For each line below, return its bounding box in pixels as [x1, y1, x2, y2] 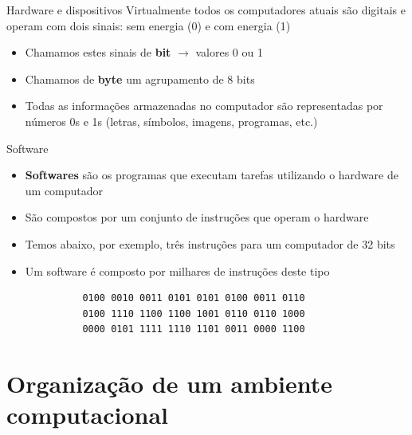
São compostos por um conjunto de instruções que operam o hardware [25, 209, 369, 225]
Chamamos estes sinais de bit [25, 44, 171, 61]
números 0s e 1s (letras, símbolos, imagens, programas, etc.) [25, 112, 318, 129]
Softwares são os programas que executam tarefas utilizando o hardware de [25, 167, 398, 183]
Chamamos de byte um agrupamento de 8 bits [25, 70, 255, 87]
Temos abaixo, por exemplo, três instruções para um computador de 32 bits [25, 235, 395, 252]
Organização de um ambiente [6, 367, 333, 400]
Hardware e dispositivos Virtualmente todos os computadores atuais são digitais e [6, 2, 406, 18]
